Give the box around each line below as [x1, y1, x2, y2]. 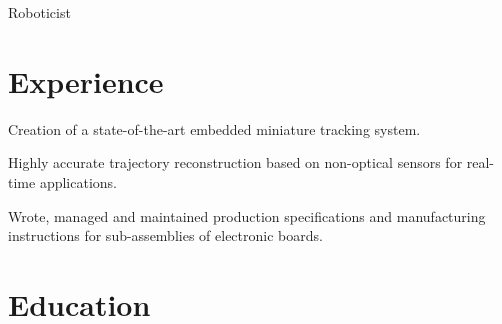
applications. [39, 171, 117, 192]
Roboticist [8, 2, 71, 22]
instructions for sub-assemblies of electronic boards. [8, 225, 323, 246]
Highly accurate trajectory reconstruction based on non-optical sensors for [8, 152, 463, 173]
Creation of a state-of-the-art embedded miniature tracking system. [8, 118, 421, 139]
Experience [8, 60, 164, 101]
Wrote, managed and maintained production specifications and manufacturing [8, 205, 486, 226]
